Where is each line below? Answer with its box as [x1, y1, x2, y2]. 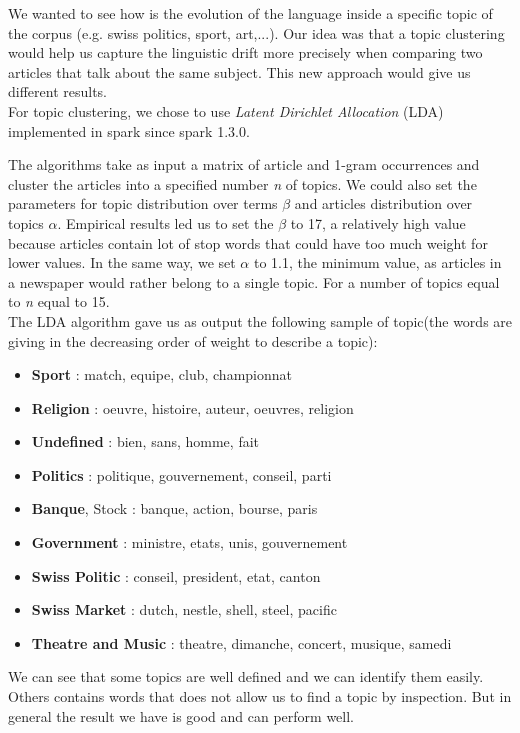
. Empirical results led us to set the [57, 212, 274, 233]
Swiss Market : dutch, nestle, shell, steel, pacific [31, 599, 337, 620]
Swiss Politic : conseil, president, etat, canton [31, 565, 321, 586]
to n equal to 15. [8, 291, 110, 312]
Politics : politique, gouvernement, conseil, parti [31, 464, 332, 485]
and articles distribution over [294, 193, 473, 214]
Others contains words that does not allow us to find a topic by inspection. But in [8, 686, 512, 707]
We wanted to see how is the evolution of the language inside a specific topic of [8, 3, 493, 23]
